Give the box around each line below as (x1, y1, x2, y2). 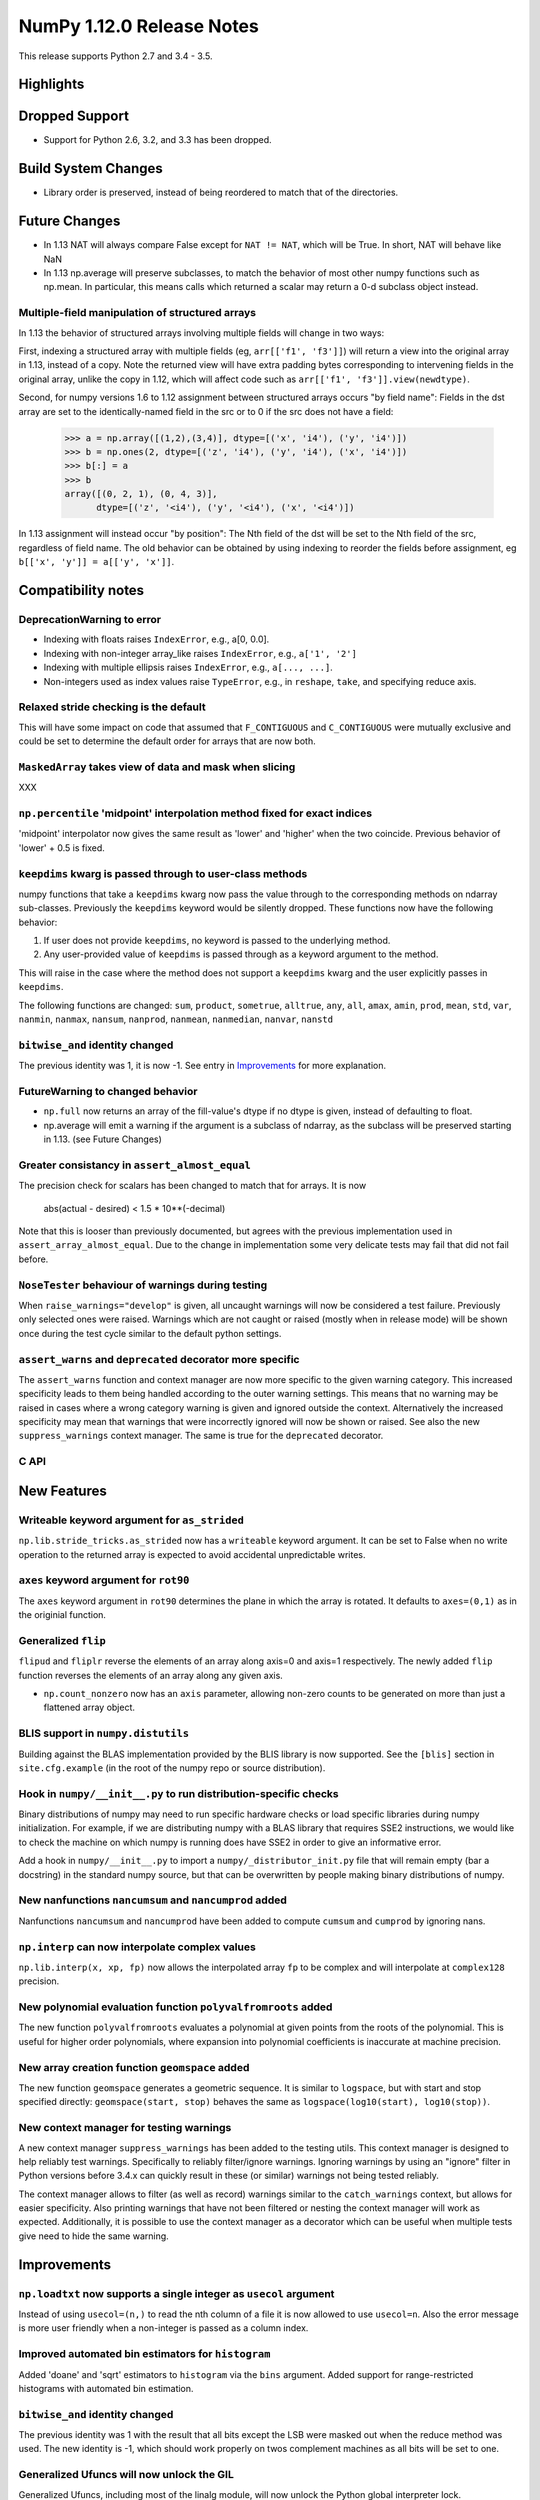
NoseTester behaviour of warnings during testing (18, 1278, 268, 1292)
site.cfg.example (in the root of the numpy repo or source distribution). (18, 1761, 326, 1774)
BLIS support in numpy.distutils (18, 1726, 190, 1740)
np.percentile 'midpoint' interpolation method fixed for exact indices (18, 806, 373, 820)
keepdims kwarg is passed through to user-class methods (18, 866, 308, 880)
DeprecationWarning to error (18, 613, 162, 627)
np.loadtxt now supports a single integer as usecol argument (18, 2286, 335, 2300)
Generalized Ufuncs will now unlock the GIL (18, 2468, 234, 2482)
